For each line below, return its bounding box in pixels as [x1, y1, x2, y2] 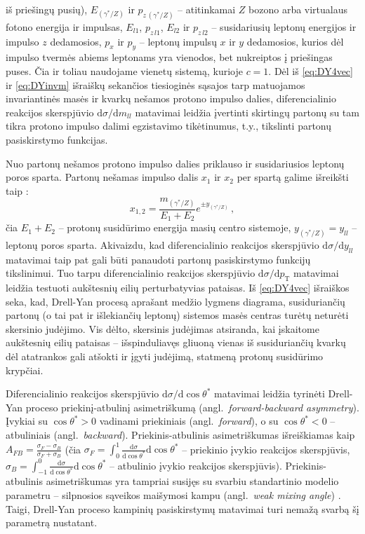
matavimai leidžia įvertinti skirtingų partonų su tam [135, 104, 359, 119]
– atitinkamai [178, 2, 236, 16]
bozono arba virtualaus [248, 2, 348, 16]
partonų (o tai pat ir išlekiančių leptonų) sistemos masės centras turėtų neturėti [6, 308, 349, 322]
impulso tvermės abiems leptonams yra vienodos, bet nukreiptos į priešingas [6, 50, 333, 64]
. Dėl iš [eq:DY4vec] [268, 64, 353, 78]
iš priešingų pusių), [6, 2, 88, 16]
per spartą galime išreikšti [237, 170, 349, 184]
